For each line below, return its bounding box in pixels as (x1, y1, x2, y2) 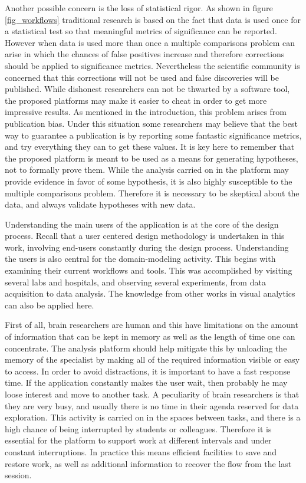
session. (5, 469, 32, 481)
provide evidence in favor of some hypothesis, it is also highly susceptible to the (5, 175, 292, 187)
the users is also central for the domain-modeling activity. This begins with (5, 252, 276, 265)
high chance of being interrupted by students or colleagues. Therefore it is (5, 422, 272, 435)
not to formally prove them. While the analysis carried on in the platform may (5, 163, 289, 176)
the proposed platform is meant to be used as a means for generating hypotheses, (5, 152, 298, 164)
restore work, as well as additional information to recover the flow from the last (5, 457, 292, 469)
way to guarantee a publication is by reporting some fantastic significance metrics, (5, 129, 302, 141)
